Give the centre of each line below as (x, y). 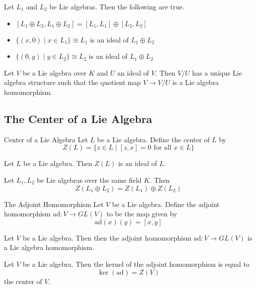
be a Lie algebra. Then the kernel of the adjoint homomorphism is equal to (136, 264)
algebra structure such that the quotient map (72, 82)
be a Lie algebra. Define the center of (153, 139)
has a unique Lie (217, 72)
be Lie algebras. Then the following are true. (117, 6)
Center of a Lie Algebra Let (46, 139)
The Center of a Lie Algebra (78, 118)
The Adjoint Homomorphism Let (54, 204)
